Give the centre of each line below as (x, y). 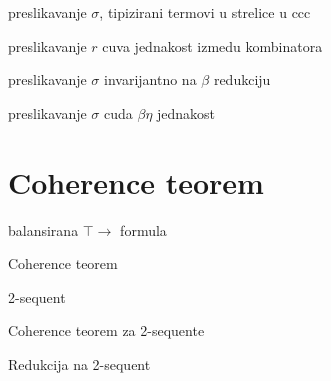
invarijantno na (150, 79)
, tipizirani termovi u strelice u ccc (205, 12)
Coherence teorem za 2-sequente (106, 330)
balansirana (43, 229)
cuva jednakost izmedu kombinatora (212, 45)
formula (143, 229)
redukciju (242, 79)
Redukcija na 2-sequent (79, 363)
